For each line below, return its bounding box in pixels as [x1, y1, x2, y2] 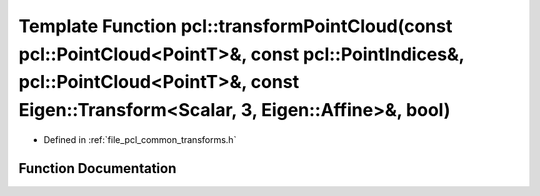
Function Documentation [18, 160, 177, 177]
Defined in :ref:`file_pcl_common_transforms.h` [43, 133, 237, 145]
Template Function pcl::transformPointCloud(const [18, 15, 453, 37]
